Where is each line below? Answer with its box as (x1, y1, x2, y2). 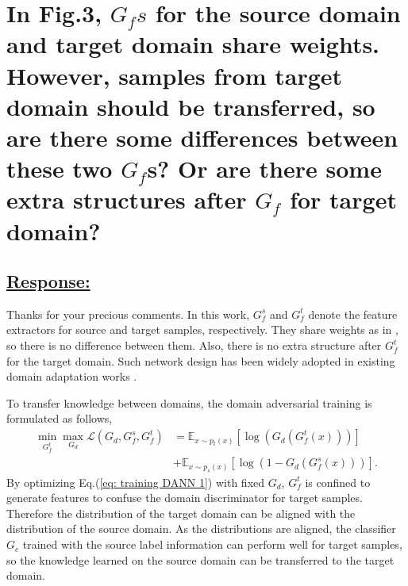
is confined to (305, 473, 371, 490)
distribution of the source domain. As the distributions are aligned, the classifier (6, 520, 396, 537)
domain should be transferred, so (6, 90, 375, 122)
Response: (6, 269, 90, 293)
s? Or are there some (147, 152, 382, 185)
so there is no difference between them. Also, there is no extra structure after (6, 337, 382, 354)
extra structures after (6, 183, 247, 216)
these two (6, 152, 113, 185)
